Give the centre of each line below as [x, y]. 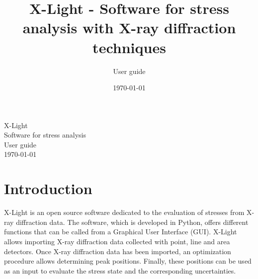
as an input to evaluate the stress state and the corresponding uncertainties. [120, 270]
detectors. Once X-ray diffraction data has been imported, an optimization [118, 251]
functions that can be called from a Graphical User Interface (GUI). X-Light [121, 232]
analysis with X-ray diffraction [129, 28]
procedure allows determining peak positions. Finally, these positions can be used [128, 261]
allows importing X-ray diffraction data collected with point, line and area [117, 241]
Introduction [48, 188]
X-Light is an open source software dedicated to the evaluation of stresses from [124, 212]
